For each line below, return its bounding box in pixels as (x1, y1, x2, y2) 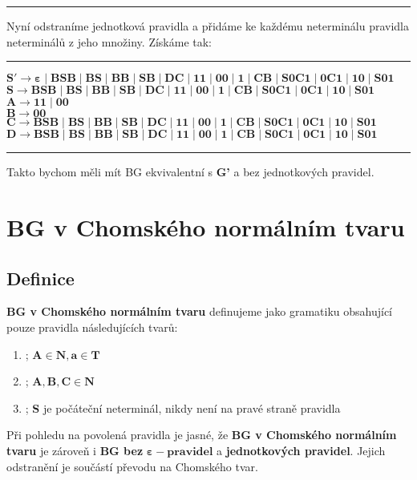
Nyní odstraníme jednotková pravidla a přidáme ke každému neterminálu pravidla (6, 18, 409, 34)
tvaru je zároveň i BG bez (6, 442, 144, 458)
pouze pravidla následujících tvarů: (6, 318, 178, 335)
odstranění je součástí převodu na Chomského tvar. (6, 458, 258, 474)
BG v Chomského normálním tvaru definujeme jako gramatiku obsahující (6, 303, 393, 320)
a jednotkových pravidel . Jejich (217, 442, 386, 458)
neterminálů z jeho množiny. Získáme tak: (6, 33, 213, 50)
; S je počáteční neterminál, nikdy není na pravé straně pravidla (25, 399, 341, 416)
